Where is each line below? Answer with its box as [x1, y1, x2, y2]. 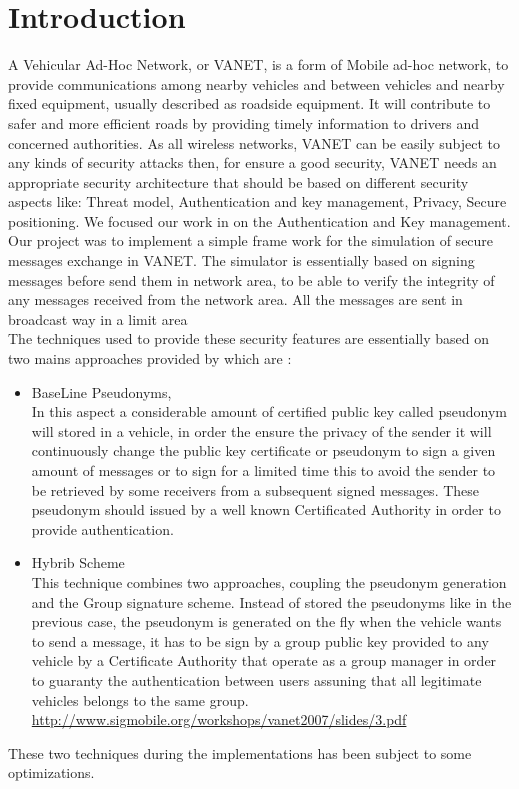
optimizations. [8, 762, 95, 783]
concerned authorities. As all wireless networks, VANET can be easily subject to [8, 132, 501, 153]
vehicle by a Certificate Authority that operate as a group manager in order [31, 650, 497, 671]
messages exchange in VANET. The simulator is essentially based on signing [8, 250, 475, 271]
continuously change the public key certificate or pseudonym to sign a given [31, 440, 496, 461]
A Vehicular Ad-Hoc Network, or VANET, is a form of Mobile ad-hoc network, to [8, 54, 509, 75]
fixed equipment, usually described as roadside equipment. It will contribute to [8, 93, 491, 114]
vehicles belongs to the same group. [31, 689, 249, 710]
